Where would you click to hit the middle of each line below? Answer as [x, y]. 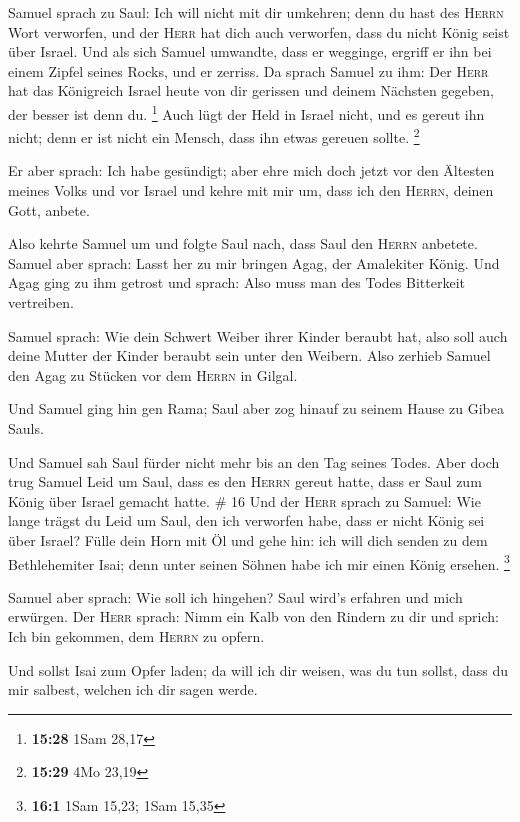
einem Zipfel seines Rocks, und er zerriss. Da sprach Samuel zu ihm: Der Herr [248, 70]
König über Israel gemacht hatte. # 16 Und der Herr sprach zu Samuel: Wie [244, 500]
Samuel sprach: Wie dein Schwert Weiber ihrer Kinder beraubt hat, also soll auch [258, 335]
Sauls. [26, 428]
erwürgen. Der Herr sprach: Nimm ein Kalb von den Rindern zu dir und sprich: [253, 616]
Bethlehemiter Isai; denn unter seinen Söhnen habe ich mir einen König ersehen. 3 [259, 562]
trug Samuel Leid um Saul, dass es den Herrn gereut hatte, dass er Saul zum [245, 481]
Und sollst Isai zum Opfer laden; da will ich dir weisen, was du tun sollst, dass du [258, 669]
